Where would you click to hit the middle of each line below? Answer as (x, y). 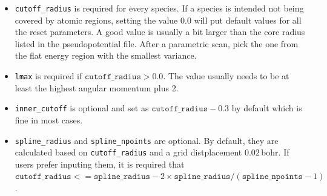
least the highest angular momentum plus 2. (97, 87)
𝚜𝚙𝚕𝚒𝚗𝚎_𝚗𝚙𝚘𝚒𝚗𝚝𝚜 (272, 177)
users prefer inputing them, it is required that (100, 164)
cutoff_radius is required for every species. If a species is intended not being (159, 8)
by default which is (267, 108)
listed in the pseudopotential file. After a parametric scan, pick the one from (157, 43)
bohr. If (275, 152)
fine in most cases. (49, 119)
